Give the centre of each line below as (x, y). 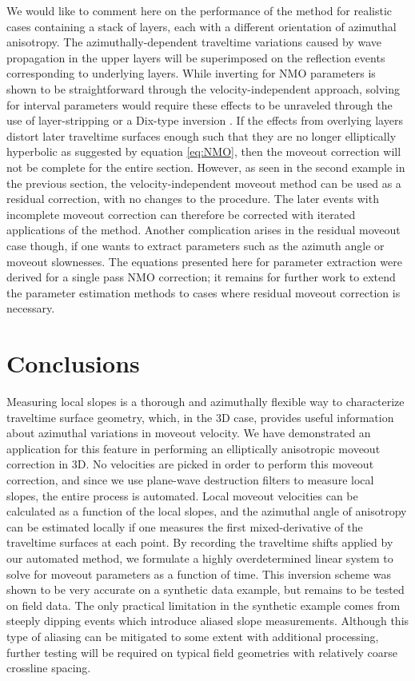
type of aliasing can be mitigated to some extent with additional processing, (193, 636)
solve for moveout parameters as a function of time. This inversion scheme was (199, 573)
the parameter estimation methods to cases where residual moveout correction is (204, 292)
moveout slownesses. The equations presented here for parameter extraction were (204, 261)
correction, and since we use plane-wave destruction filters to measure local (190, 479)
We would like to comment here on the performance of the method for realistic (200, 10)
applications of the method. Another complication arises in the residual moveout (204, 230)
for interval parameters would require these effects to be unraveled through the (200, 104)
